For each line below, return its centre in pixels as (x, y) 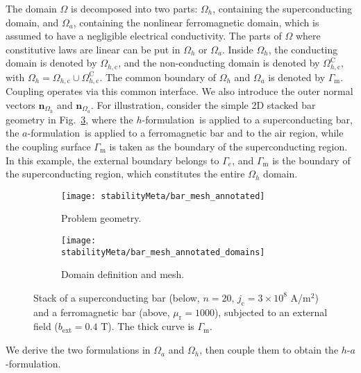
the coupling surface (48, 146)
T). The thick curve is (148, 326)
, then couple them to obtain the (269, 350)
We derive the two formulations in (78, 350)
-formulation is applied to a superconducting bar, (247, 119)
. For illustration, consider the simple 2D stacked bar (203, 104)
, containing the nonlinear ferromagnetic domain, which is (196, 22)
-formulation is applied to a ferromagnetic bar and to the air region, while (185, 133)
